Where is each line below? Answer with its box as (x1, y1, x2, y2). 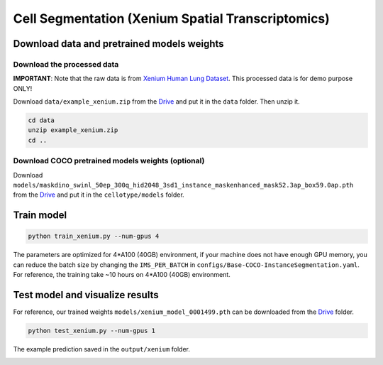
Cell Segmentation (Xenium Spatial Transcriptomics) (13, 11, 330, 26)
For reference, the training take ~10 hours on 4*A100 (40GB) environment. (13, 271, 231, 279)
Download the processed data (13, 59, 119, 69)
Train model (13, 209, 67, 222)
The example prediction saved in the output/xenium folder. (13, 345, 191, 354)
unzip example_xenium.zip (28, 126, 118, 134)
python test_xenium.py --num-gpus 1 (28, 327, 156, 335)
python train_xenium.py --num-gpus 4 (28, 232, 160, 241)
